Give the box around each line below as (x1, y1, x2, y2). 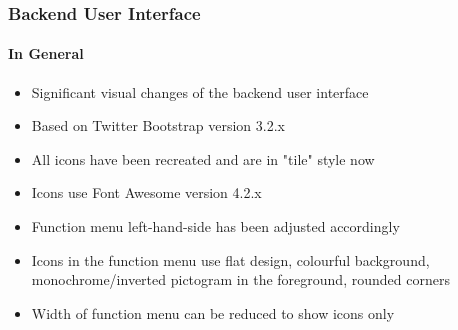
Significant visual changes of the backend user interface (31, 81, 369, 102)
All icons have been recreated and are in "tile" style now (31, 148, 375, 169)
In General (8, 43, 84, 64)
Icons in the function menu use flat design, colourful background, (31, 249, 430, 270)
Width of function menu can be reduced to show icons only (31, 302, 395, 323)
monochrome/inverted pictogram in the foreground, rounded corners (31, 269, 450, 290)
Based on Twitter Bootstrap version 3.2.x (31, 115, 285, 136)
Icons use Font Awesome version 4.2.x (31, 182, 262, 203)
